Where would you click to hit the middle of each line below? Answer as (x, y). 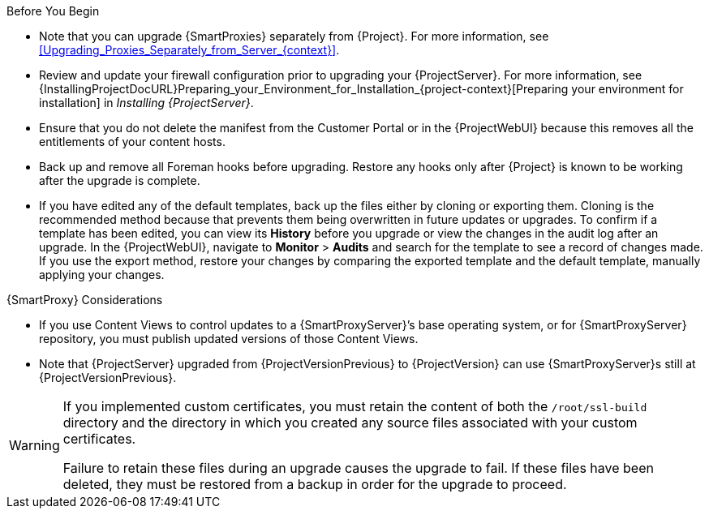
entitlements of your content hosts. (132, 142)
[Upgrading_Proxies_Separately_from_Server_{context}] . (189, 50)
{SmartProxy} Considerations (85, 300)
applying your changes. (102, 275)
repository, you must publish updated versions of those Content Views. (229, 339)
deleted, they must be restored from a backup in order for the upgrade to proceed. (315, 484)
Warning (34, 445)
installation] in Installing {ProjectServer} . (146, 103)
